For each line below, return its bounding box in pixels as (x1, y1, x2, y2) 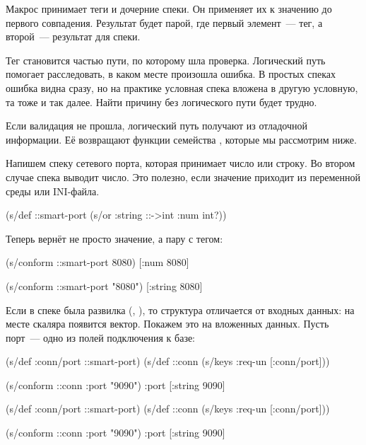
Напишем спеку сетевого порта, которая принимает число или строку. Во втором (6, 156, 355, 171)
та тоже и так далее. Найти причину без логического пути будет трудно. (6, 94, 317, 109)
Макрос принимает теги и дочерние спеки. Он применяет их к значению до (6, 1, 332, 16)
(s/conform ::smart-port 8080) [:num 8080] (6, 255, 189, 270)
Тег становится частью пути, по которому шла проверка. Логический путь (6, 52, 326, 67)
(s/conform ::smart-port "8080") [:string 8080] (6, 278, 203, 293)
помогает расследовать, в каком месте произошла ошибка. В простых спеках (6, 67, 336, 81)
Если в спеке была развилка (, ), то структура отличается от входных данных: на (6, 302, 355, 317)
